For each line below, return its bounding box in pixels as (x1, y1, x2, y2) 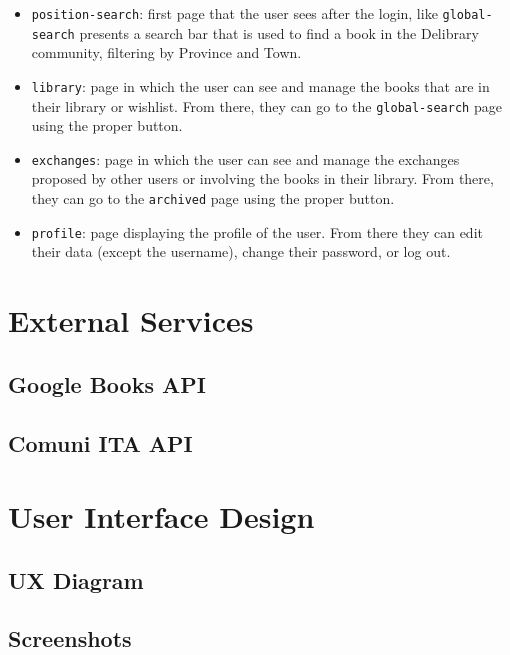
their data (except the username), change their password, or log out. (31, 241, 451, 262)
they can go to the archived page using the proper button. (31, 188, 395, 209)
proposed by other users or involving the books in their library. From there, (31, 168, 494, 189)
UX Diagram (8, 564, 144, 595)
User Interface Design (8, 496, 315, 537)
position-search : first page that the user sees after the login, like (31, 3, 438, 23)
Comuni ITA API (8, 427, 193, 458)
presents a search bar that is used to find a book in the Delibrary (79, 22, 479, 43)
